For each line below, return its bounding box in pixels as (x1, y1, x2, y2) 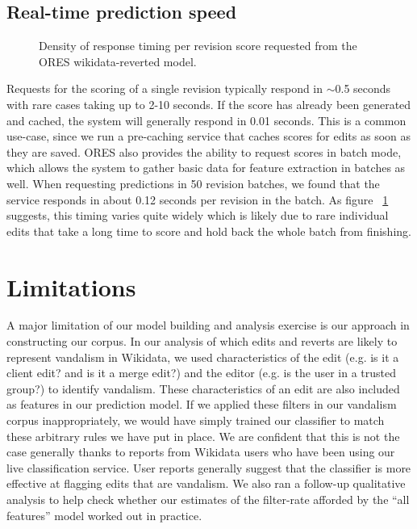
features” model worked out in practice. (6, 506, 202, 523)
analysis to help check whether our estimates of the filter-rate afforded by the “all (6, 490, 410, 507)
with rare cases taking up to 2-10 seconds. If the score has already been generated (6, 95, 411, 112)
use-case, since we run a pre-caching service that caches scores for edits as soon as (6, 128, 411, 145)
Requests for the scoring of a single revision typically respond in (6, 80, 323, 97)
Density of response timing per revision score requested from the (39, 37, 357, 54)
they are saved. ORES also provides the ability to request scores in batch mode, (6, 143, 402, 160)
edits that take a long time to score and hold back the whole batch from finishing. (6, 222, 411, 239)
